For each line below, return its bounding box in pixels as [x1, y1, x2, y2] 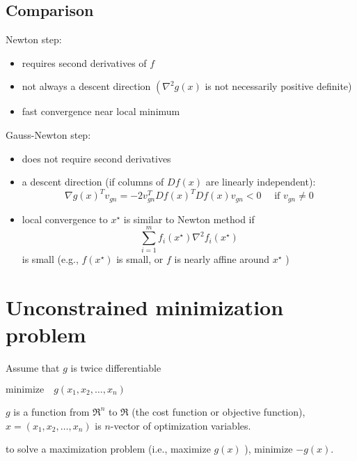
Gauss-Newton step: [6, 127, 91, 142]
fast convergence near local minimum [22, 104, 180, 119]
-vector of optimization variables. [110, 418, 251, 432]
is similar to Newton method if [123, 211, 255, 226]
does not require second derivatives [22, 151, 171, 165]
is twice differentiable [70, 361, 161, 375]
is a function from [13, 404, 90, 418]
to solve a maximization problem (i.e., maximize [6, 441, 211, 456]
